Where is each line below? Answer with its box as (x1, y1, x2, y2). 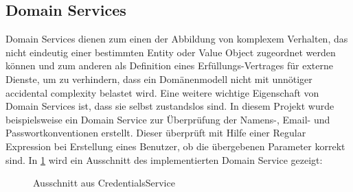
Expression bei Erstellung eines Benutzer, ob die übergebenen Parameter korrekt (5, 139, 345, 153)
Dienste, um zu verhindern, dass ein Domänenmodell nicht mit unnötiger (5, 71, 312, 86)
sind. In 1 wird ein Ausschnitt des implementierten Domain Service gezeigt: (5, 152, 323, 167)
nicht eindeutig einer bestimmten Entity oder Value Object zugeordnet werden (5, 45, 336, 59)
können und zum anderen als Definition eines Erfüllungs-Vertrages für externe (5, 58, 333, 73)
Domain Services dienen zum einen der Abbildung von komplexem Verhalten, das (5, 32, 348, 46)
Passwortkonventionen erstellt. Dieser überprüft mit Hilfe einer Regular (5, 125, 306, 140)
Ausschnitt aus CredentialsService (33, 176, 175, 190)
